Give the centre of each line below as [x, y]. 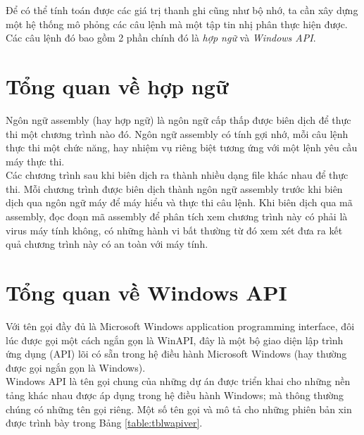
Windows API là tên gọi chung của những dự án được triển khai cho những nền [178, 381]
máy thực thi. [35, 161]
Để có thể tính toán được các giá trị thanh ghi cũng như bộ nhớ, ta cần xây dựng [182, 10]
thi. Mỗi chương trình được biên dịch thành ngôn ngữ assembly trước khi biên [174, 188]
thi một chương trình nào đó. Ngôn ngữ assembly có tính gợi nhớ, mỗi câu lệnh [177, 133]
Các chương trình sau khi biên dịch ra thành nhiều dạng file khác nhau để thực [177, 175]
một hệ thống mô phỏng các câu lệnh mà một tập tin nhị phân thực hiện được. [177, 24]
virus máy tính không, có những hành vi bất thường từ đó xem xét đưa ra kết [174, 230]
